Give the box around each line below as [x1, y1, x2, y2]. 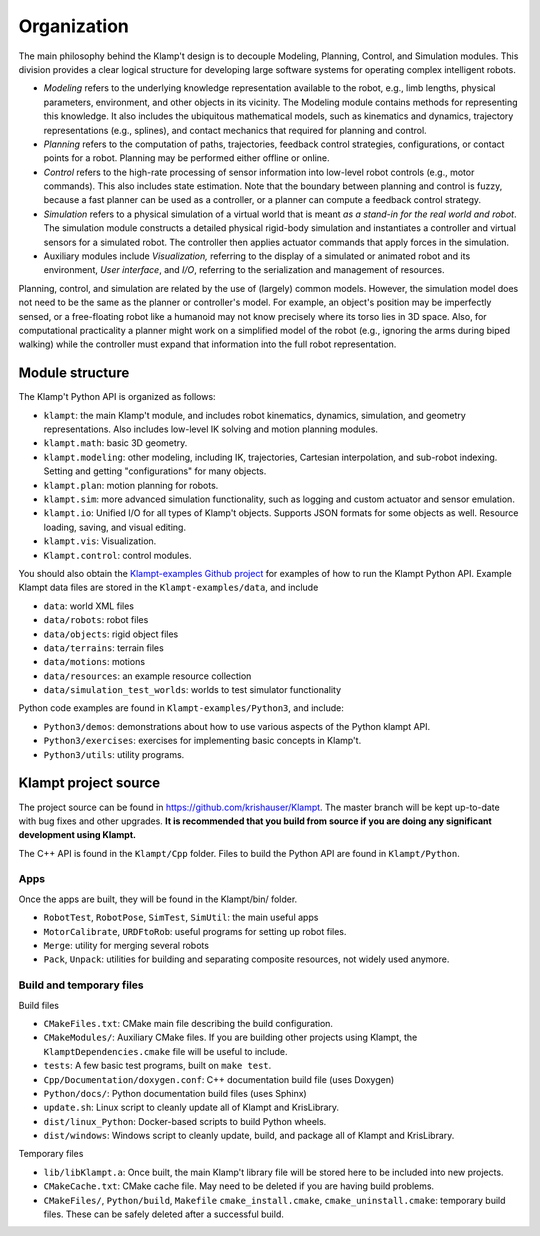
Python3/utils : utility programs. [43, 748, 185, 760]
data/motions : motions [43, 656, 145, 668]
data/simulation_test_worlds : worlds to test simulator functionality [43, 684, 342, 696]
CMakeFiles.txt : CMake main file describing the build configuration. [43, 1017, 334, 1029]
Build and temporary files [18, 978, 144, 992]
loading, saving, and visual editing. [43, 521, 187, 533]
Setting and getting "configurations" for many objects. [43, 465, 267, 477]
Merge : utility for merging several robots [43, 940, 210, 952]
